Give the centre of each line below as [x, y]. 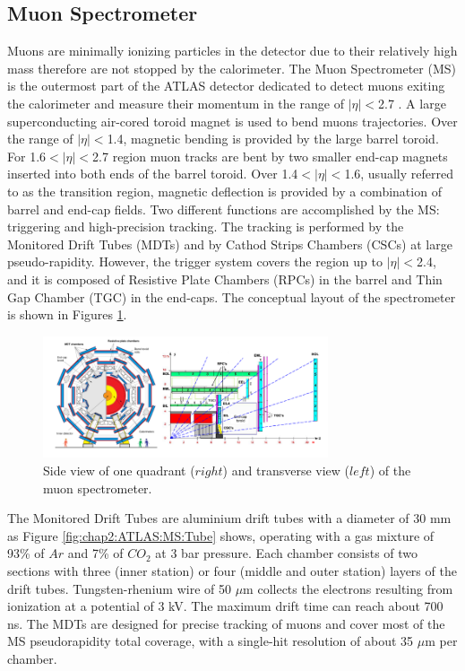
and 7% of [95, 553]
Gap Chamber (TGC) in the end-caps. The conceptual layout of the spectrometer [232, 296]
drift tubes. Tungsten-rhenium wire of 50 [119, 588]
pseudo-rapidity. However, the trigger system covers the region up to [195, 261]
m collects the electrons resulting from [348, 588]
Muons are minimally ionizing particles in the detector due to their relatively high [232, 51]
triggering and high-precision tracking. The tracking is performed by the [206, 227]
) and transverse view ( [286, 470]
